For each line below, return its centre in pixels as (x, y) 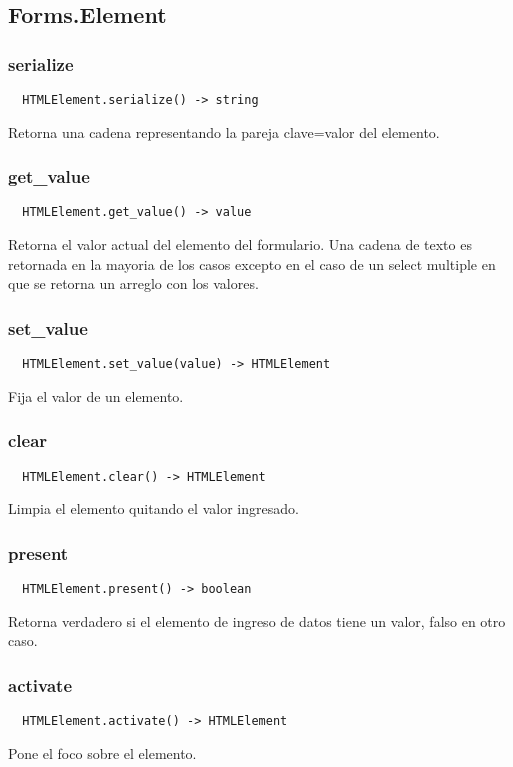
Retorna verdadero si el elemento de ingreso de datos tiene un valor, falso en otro (257, 620)
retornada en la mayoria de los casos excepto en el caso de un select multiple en (252, 263)
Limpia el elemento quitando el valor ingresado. (153, 508)
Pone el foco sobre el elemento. (102, 752)
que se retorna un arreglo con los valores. (133, 283)
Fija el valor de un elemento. (96, 395)
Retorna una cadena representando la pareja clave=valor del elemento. (224, 131)
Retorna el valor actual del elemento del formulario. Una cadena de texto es (240, 244)
